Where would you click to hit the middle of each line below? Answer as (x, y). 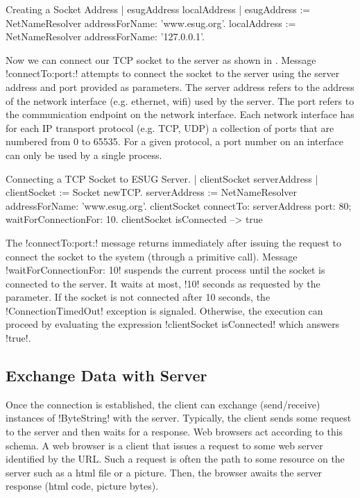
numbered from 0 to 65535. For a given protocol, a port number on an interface (174, 141)
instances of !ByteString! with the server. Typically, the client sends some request (179, 418)
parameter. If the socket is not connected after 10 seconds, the (138, 297)
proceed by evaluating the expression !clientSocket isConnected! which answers (173, 324)
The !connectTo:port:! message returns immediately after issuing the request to (174, 242)
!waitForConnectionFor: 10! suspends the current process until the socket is (165, 270)
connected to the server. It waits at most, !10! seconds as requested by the (163, 283)
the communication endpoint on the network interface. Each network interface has (180, 114)
